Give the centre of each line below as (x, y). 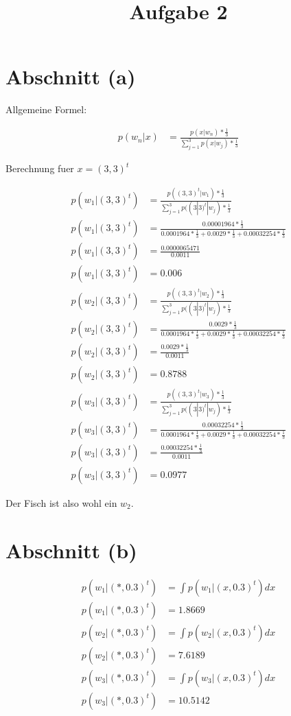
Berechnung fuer (40, 168)
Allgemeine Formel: (46, 109)
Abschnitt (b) (71, 550)
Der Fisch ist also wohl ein (61, 502)
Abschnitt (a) (71, 76)
